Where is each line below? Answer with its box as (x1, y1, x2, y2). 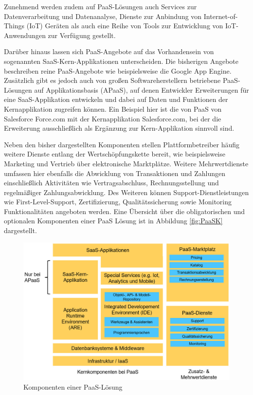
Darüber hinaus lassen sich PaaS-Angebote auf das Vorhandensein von (4, 46, 214, 57)
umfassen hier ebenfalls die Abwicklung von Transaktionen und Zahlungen (4, 168, 226, 178)
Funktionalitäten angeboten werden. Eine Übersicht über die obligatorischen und (4, 206, 245, 216)
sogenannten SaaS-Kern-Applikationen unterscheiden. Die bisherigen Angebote (4, 56, 239, 66)
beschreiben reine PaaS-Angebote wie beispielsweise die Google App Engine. (4, 65, 232, 76)
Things (4, 20, 25, 31)
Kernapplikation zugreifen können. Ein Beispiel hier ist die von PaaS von (4, 103, 222, 114)
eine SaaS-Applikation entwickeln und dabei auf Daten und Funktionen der (4, 94, 228, 104)
